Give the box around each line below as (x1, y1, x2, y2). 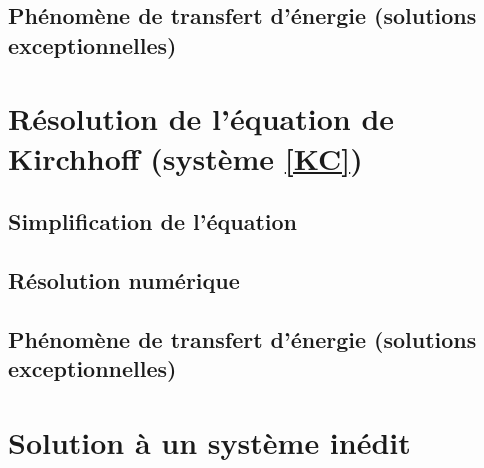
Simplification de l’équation (8, 206, 298, 237)
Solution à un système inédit (8, 421, 411, 462)
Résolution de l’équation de (8, 98, 395, 139)
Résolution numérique (8, 264, 240, 295)
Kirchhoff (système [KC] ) (8, 137, 363, 178)
